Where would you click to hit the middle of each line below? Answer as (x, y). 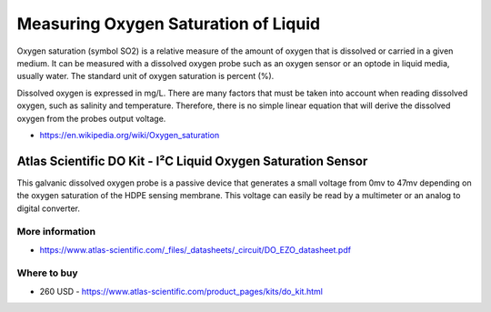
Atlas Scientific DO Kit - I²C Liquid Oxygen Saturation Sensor (192, 161)
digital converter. (49, 208)
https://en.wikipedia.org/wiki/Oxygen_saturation (130, 135)
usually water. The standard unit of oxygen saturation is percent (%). (145, 76)
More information (56, 232)
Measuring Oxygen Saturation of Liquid (169, 24)
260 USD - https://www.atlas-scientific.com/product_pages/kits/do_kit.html (181, 291)
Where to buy (47, 273)
